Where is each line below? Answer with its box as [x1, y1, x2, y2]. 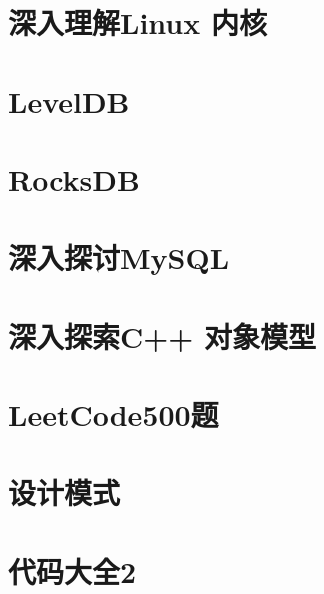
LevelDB [8, 80, 130, 121]
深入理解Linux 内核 [8, 2, 267, 43]
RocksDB [8, 158, 140, 199]
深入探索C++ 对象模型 [8, 315, 317, 356]
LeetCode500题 [8, 394, 219, 435]
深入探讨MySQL [8, 237, 230, 278]
